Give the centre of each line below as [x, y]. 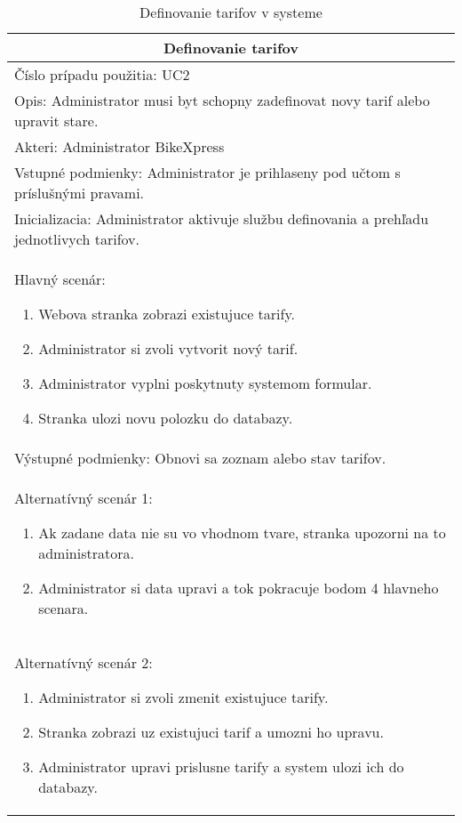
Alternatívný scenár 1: [84, 498]
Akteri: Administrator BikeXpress [119, 146]
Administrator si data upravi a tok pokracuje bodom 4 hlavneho [239, 588]
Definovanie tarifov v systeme [231, 12]
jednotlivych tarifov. [77, 239]
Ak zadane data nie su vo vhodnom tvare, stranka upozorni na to [242, 533]
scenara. [64, 608]
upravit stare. [56, 121]
